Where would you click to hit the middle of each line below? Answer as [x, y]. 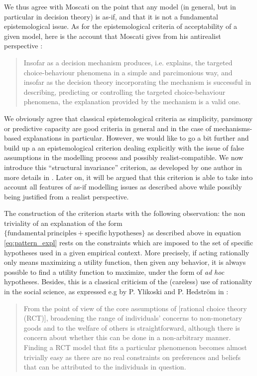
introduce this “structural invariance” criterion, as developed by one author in [123, 167]
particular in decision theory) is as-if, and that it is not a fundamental [111, 16]
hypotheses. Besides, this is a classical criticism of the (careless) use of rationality [128, 282]
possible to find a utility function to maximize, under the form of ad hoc [114, 272]
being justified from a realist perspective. [66, 196]
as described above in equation [194, 233]
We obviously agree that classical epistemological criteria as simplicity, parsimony [128, 118]
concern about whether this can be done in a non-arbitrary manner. [127, 337]
